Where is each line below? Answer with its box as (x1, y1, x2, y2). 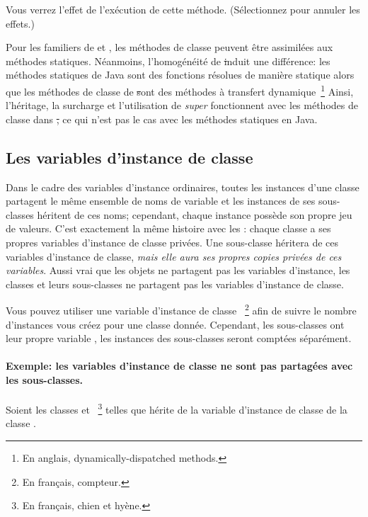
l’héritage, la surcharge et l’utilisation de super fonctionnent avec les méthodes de (6, 98, 358, 113)
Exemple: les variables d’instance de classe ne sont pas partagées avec (6, 358, 353, 373)
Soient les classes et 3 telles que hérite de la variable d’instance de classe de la (6, 400, 347, 416)
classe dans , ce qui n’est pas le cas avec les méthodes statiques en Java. (6, 111, 318, 126)
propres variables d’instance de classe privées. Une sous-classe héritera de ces (6, 234, 338, 249)
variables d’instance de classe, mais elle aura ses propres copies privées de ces (6, 249, 342, 263)
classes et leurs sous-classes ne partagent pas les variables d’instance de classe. (6, 276, 344, 291)
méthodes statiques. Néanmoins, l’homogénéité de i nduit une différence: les (6, 53, 330, 68)
